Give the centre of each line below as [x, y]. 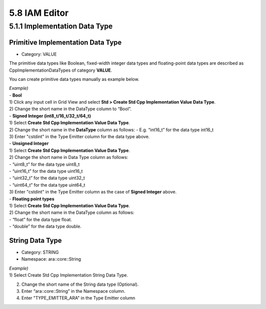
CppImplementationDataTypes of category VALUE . [61, 70]
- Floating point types [32, 199]
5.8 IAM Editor [39, 13]
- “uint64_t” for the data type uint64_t [47, 185]
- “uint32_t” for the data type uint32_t [47, 178]
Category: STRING [40, 252]
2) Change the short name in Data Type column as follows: [68, 157]
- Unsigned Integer [29, 144]
